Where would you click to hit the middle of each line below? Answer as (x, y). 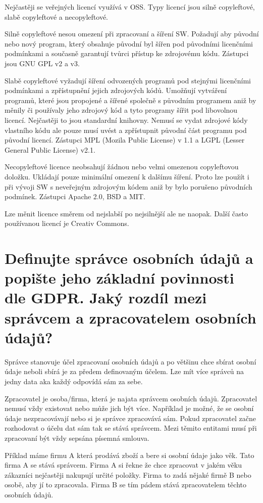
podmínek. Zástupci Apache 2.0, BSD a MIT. (75, 196)
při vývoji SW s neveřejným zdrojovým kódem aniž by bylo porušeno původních (128, 186)
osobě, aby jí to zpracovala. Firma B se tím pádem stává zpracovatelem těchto (125, 485)
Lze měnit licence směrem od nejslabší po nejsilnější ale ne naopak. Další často (126, 213)
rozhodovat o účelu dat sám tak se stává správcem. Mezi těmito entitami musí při (131, 428)
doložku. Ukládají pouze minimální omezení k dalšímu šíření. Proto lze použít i (127, 176)
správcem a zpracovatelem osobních (130, 317)
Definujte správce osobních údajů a (129, 258)
